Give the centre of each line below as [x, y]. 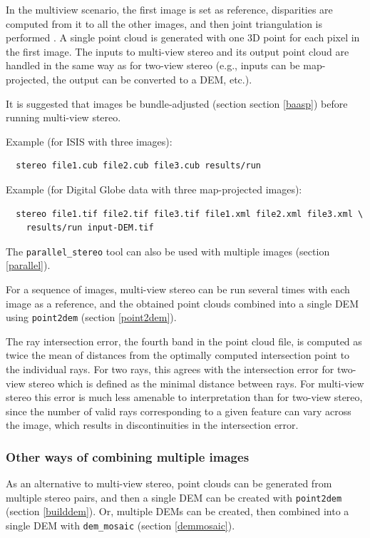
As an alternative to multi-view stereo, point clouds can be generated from [169, 483]
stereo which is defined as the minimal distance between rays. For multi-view [196, 383]
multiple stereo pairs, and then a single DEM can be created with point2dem [174, 497]
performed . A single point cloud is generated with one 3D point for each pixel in [183, 37]
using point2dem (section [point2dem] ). [91, 317]
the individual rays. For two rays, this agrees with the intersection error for [170, 369]
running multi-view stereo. [63, 117]
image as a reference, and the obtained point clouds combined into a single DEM [182, 303]
